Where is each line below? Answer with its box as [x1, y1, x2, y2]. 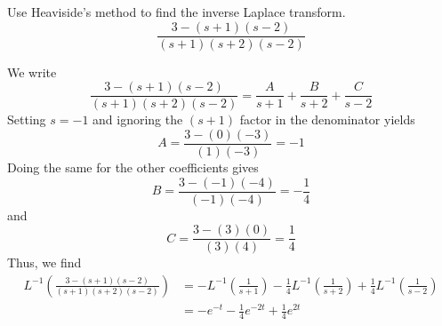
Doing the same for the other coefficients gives [7, 157, 259, 176]
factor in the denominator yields [239, 110, 415, 129]
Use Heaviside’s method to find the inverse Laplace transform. [7, 3, 346, 20]
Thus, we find [7, 253, 82, 272]
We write [7, 62, 57, 81]
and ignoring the [92, 110, 183, 129]
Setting [7, 110, 46, 129]
